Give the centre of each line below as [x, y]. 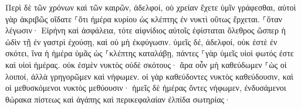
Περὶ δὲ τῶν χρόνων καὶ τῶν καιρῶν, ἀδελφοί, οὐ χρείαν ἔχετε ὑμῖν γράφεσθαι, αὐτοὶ [151, 7]
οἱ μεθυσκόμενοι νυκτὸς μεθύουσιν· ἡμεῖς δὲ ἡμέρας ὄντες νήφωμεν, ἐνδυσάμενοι [146, 88]
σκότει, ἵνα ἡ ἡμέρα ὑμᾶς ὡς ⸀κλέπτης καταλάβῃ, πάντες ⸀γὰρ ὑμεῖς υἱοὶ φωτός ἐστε [150, 53]
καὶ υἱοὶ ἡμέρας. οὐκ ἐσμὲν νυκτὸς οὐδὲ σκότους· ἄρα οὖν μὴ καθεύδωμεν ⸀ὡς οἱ [146, 64]
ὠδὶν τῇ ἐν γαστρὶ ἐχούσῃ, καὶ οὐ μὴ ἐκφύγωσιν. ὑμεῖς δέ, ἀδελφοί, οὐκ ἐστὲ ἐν [141, 41]
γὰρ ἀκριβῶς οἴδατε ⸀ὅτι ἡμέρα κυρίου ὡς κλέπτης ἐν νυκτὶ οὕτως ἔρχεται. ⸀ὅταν [144, 18]
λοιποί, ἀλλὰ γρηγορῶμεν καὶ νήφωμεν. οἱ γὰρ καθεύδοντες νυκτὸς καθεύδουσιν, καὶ [149, 76]
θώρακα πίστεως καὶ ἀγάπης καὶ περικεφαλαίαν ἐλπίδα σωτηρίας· [118, 99]
